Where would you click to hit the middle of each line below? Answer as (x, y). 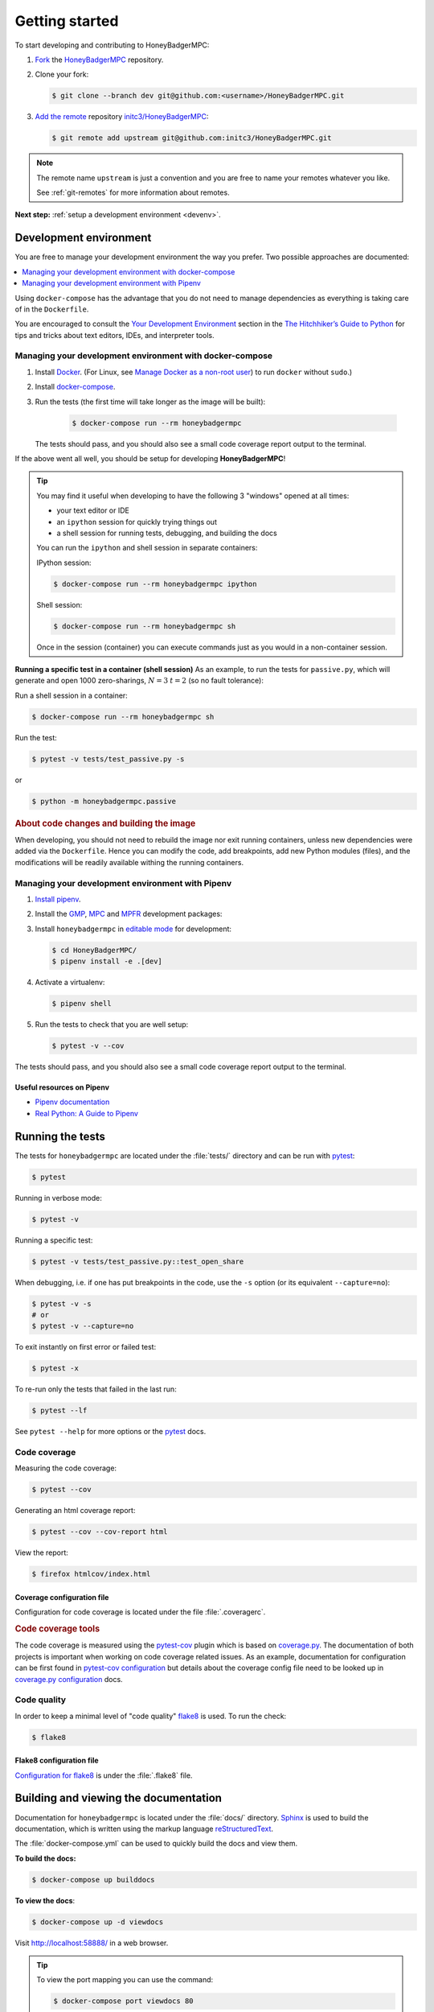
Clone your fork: (62, 74)
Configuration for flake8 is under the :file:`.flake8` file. (104, 1775)
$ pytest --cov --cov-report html (100, 1532)
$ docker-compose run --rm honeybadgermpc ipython (155, 584)
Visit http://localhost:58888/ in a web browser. (92, 1943)
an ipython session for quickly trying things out (137, 522)
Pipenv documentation (72, 1102)
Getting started (67, 21)
